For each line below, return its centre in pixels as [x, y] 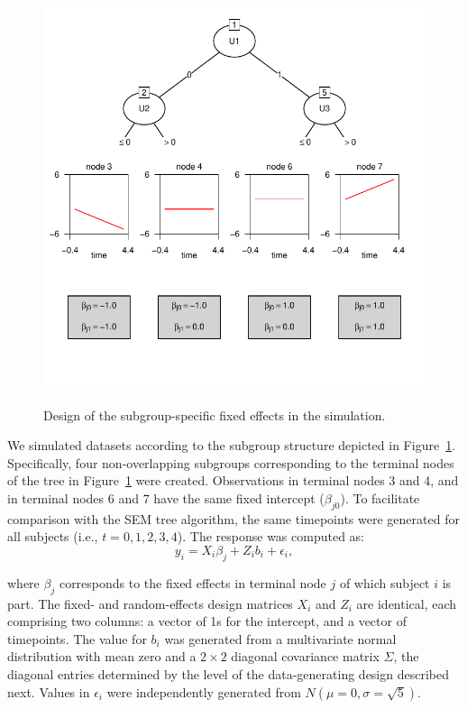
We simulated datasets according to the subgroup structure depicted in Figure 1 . [232, 445]
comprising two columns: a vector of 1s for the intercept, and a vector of [207, 621]
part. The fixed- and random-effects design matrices [150, 603]
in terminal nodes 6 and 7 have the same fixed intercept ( [166, 497]
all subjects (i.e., [53, 536]
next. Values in [49, 691]
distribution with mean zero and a [102, 656]
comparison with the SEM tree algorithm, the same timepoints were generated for [233, 518]
